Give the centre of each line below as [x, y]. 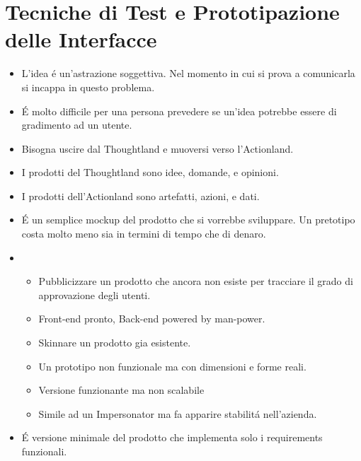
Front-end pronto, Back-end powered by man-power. [152, 319]
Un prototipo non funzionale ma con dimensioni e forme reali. [172, 366]
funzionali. [44, 451]
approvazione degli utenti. [94, 294]
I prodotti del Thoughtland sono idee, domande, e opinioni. [150, 172]
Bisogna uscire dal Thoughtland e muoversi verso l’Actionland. [157, 148]
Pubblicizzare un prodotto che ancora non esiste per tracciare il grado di [196, 281]
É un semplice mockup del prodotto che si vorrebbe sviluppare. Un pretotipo [188, 220]
